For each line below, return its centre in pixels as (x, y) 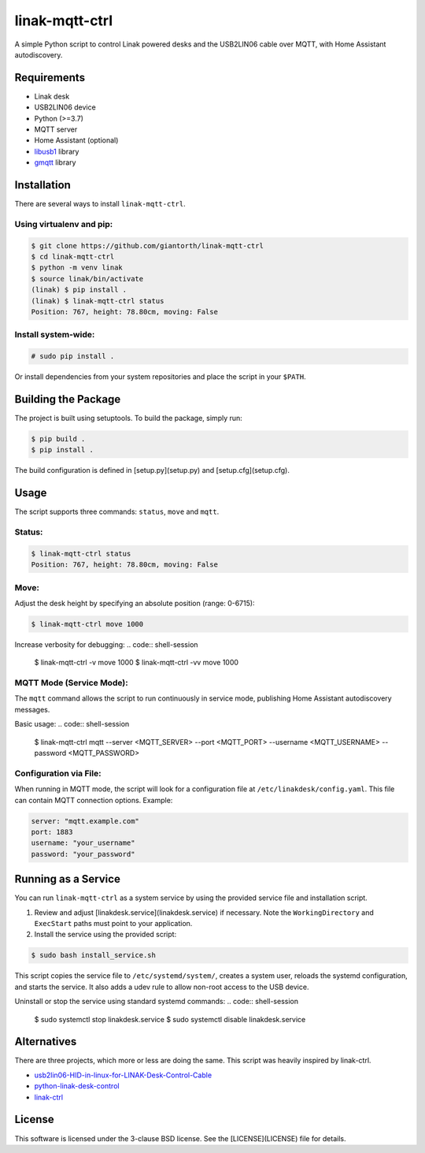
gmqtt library (55, 162)
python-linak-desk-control (77, 1086)
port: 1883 (52, 832)
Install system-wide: (55, 335)
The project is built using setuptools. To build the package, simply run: (129, 418)
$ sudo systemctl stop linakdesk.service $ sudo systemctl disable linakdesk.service (170, 1019)
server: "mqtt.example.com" (85, 821)
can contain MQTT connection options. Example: (94, 800)
